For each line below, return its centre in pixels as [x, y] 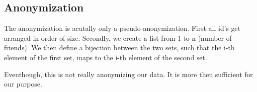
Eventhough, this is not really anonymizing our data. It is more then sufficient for [128, 74]
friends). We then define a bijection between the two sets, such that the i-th [119, 47]
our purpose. [23, 84]
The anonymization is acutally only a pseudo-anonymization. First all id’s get [122, 28]
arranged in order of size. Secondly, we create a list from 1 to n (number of [118, 38]
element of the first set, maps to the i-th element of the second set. [106, 57]
